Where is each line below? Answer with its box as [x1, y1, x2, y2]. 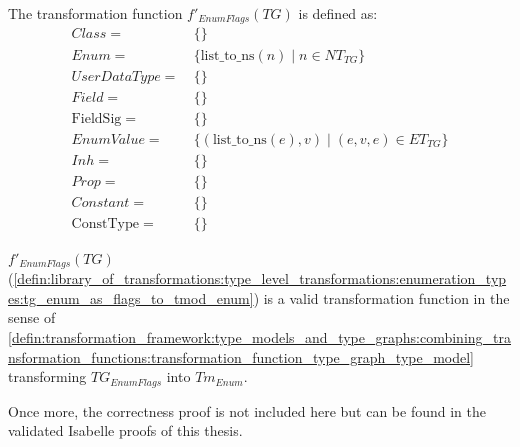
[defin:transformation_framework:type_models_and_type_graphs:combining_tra [8, 327, 512, 347]
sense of [8, 307, 56, 328]
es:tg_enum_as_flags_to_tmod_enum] [8, 287, 254, 308]
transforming [8, 366, 87, 387]
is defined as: [298, 3, 378, 23]
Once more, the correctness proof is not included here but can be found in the [8, 400, 486, 421]
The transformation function [8, 3, 183, 23]
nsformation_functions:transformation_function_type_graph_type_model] [8, 346, 475, 367]
